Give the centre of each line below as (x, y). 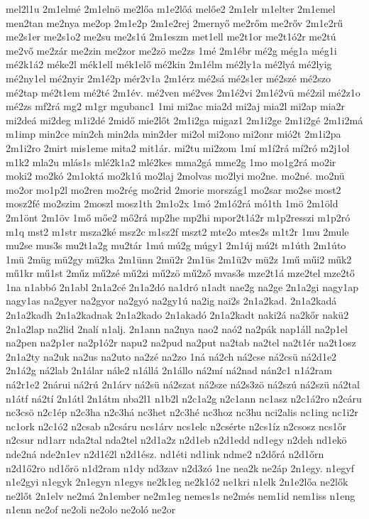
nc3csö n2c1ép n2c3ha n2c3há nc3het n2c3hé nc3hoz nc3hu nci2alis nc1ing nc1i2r (182, 412)
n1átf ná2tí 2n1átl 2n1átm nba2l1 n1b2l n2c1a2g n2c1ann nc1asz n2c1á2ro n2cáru (184, 398)
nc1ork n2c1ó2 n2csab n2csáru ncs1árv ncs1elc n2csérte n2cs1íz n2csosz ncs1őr (176, 426)
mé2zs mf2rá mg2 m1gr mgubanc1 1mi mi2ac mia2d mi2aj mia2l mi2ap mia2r (176, 106)
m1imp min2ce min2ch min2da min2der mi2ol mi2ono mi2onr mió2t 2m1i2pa (174, 134)
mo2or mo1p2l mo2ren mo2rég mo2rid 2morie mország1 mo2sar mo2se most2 (174, 189)
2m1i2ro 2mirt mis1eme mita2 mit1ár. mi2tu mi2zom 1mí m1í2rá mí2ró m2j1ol (178, 147)
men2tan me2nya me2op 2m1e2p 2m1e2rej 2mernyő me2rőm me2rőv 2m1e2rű (174, 22)
